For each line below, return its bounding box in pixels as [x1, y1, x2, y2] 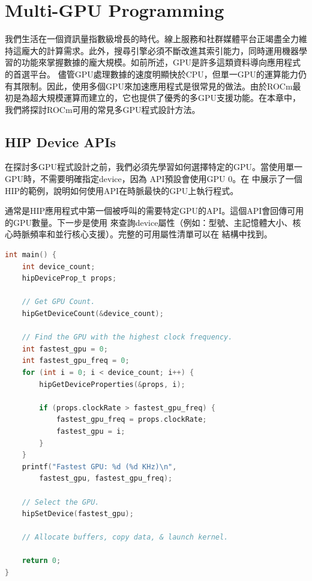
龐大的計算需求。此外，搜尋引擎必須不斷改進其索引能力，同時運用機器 [21, 44, 299, 56]
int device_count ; [22, 262, 95, 271]
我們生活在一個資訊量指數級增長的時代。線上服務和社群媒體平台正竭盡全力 [5, 32, 299, 45]
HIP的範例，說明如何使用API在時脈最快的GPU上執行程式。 [5, 184, 239, 196]
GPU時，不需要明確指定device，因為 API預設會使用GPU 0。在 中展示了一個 [5, 172, 302, 185]
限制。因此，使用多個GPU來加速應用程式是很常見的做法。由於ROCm [21, 79, 293, 92]
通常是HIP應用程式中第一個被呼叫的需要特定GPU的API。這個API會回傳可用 [5, 204, 304, 217]
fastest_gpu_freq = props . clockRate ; [56, 415, 207, 424]
